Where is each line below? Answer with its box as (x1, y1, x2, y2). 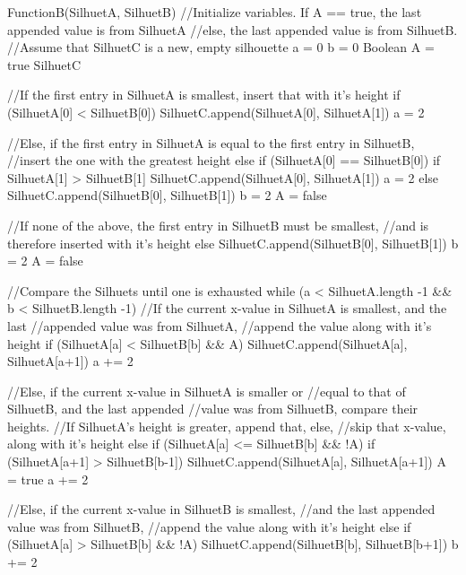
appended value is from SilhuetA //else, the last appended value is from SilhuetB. (7, 20, 458, 39)
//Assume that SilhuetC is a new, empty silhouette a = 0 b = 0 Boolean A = (7, 38, 435, 57)
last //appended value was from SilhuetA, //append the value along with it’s (7, 316, 432, 335)
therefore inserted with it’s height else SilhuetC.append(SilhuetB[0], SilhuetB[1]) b (7, 233, 459, 252)
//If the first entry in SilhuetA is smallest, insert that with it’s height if (7, 85, 401, 104)
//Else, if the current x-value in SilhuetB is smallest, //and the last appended (7, 500, 436, 518)
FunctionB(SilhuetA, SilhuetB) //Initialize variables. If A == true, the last (7, 3, 422, 21)
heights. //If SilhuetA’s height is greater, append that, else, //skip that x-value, (7, 416, 446, 435)
